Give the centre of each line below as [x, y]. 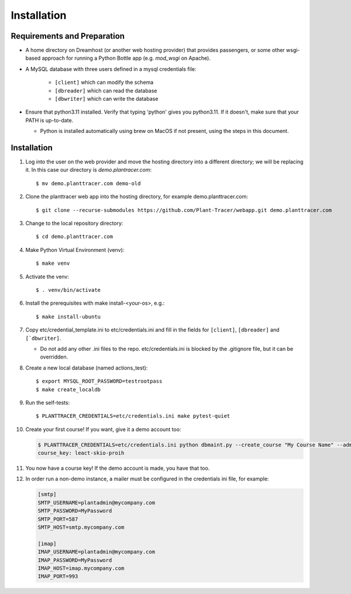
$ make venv [53, 263]
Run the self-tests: [48, 402]
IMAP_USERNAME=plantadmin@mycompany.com [96, 552]
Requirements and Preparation [68, 36]
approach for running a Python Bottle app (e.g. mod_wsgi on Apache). [126, 58]
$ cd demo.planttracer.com [75, 237]
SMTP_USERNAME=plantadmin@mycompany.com [96, 503]
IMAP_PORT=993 [58, 576]
